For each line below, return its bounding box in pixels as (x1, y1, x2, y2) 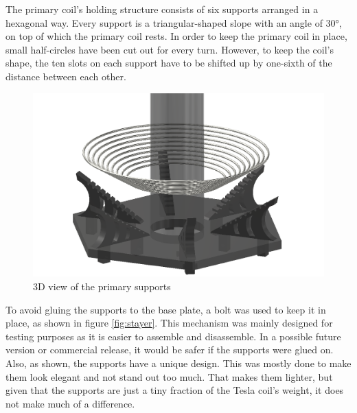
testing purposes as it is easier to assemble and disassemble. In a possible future (5, 329, 341, 343)
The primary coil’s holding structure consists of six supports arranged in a (5, 2, 319, 16)
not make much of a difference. (5, 396, 135, 410)
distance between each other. (5, 69, 126, 83)
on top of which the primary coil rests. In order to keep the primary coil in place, (5, 29, 347, 43)
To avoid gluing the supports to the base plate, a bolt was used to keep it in (5, 302, 326, 316)
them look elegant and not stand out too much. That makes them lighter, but (5, 369, 333, 383)
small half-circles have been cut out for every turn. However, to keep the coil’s (5, 42, 334, 56)
